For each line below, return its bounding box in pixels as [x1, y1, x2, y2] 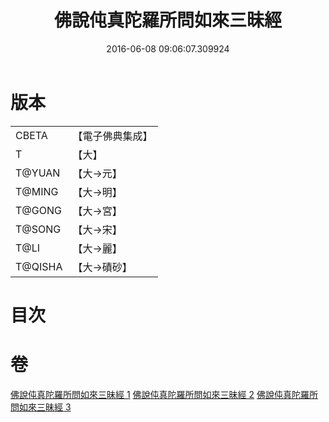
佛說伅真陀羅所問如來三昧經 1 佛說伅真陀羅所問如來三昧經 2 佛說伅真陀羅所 [10, 388, 318, 400]
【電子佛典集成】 [72, 129, 153, 143]
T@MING [15, 184, 59, 198]
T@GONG [15, 203, 62, 217]
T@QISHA [15, 259, 63, 273]
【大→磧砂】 [72, 260, 133, 274]
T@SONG [15, 222, 62, 236]
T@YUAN [15, 166, 61, 180]
